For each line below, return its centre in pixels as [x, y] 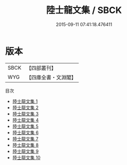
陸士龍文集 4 [25, 120]
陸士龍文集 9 [25, 151]
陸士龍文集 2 [25, 107]
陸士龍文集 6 [25, 132]
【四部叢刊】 [41, 68]
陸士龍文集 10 [26, 157]
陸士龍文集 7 [25, 138]
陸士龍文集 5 [25, 126]
